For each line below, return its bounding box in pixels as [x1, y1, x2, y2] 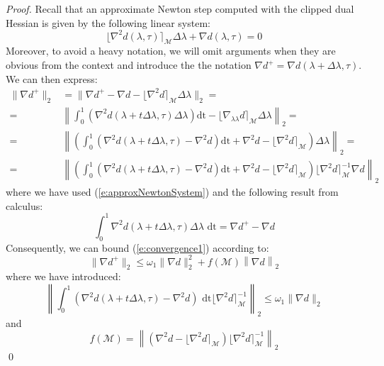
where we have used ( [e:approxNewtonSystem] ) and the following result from [6, 184, 339, 199]
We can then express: [6, 71, 98, 86]
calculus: [6, 198, 43, 213]
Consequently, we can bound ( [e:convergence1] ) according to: [6, 240, 269, 255]
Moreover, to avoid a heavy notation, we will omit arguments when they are [6, 43, 336, 58]
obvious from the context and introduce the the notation [6, 57, 252, 72]
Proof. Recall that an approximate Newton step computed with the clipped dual [6, 1, 354, 16]
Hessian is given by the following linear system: [6, 15, 210, 30]
